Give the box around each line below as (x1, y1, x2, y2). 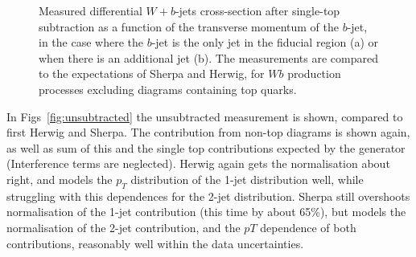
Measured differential (39, 2, 142, 18)
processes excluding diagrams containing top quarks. (39, 80, 297, 97)
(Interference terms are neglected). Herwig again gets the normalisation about (6, 155, 390, 172)
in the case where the (39, 34, 143, 51)
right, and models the (6, 170, 113, 187)
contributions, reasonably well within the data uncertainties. (6, 235, 304, 251)
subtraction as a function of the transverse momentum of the (39, 18, 339, 35)
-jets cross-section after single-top (175, 2, 340, 18)
